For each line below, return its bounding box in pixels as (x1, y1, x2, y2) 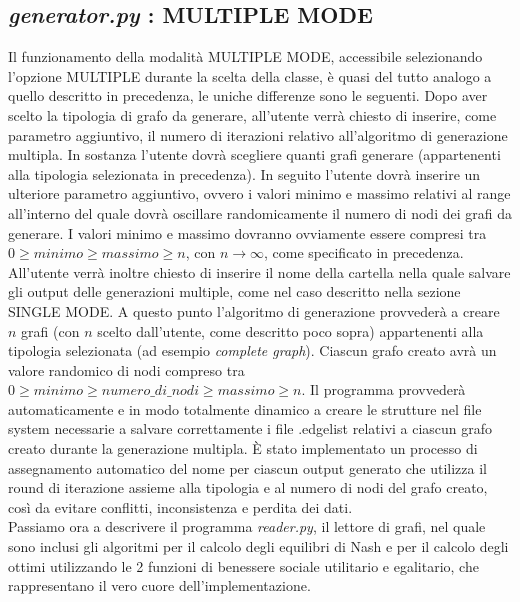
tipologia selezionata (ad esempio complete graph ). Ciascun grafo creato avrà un (8, 340, 497, 361)
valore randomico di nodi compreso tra (8, 359, 245, 380)
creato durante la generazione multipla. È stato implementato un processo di (8, 438, 478, 459)
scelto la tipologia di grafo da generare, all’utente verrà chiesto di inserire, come (8, 104, 497, 125)
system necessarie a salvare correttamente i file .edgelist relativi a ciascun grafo (8, 418, 493, 439)
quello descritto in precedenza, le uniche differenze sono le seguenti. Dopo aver (8, 85, 488, 106)
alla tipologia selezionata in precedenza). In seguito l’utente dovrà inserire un (8, 163, 481, 184)
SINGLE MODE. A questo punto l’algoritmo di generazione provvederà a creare (8, 300, 500, 321)
